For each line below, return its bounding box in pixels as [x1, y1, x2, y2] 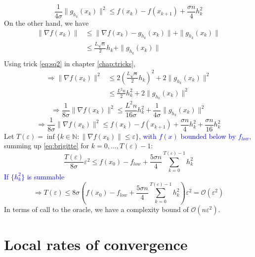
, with [138, 130, 157, 141]
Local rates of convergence [4, 234, 188, 255]
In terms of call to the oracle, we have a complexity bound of [4, 204, 189, 214]
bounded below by [180, 130, 236, 141]
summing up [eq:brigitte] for [4, 140, 89, 151]
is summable [27, 171, 65, 181]
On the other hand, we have [4, 18, 89, 28]
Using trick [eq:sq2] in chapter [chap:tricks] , [4, 58, 136, 68]
